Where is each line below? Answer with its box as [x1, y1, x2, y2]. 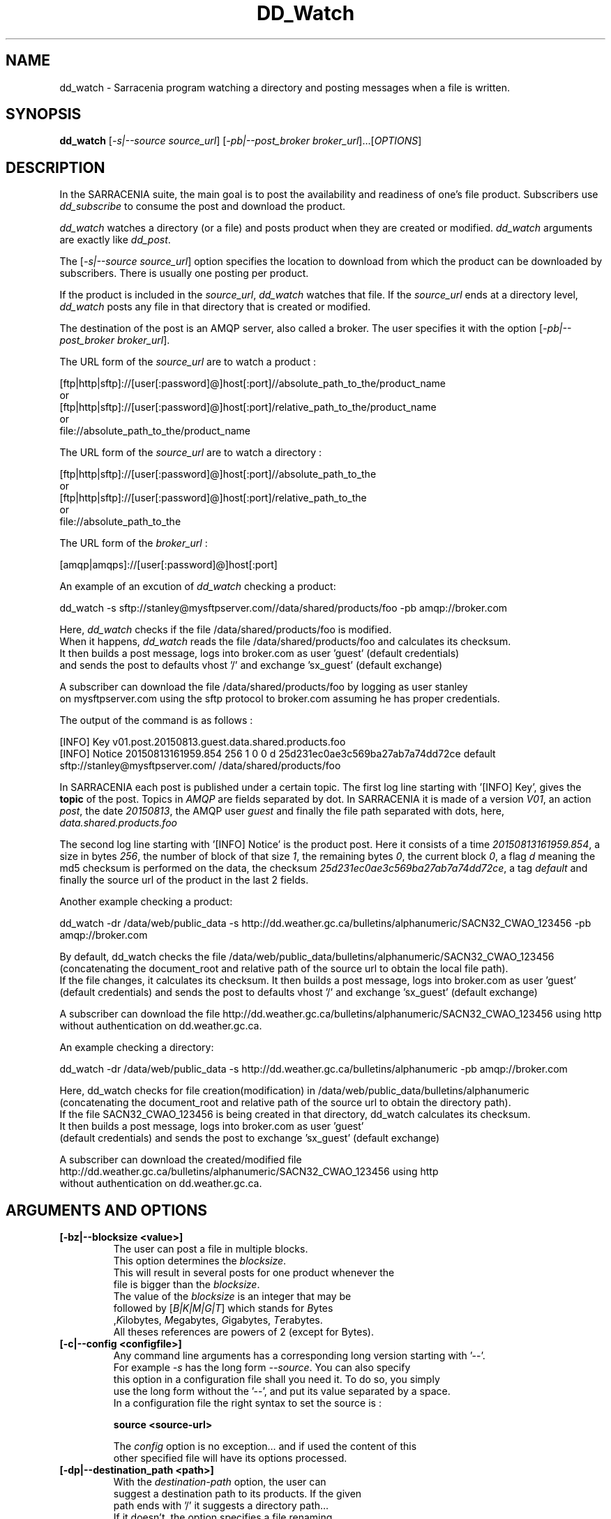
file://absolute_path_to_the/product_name [59, 425, 250, 437]
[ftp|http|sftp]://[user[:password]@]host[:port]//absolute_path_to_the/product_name [59, 377, 446, 390]
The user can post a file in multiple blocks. [113, 1243, 308, 1255]
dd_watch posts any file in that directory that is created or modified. [59, 301, 371, 313]
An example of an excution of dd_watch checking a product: [59, 580, 336, 593]
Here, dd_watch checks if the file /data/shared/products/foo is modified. [59, 624, 392, 636]
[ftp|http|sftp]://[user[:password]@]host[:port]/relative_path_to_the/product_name [59, 401, 437, 414]
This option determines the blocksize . [113, 1255, 287, 1267]
